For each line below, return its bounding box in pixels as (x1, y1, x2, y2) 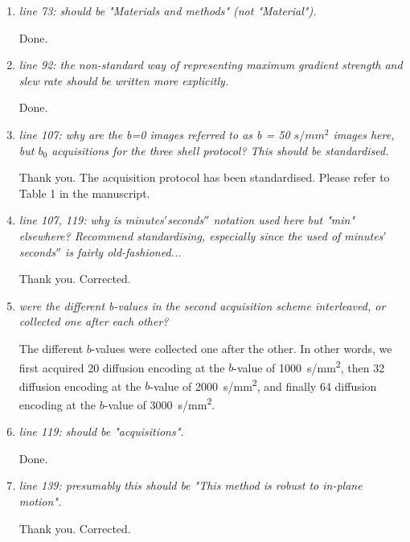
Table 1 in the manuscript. (18, 184, 150, 201)
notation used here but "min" (213, 211, 355, 228)
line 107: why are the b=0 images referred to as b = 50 (18, 125, 290, 142)
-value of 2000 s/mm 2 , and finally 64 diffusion (150, 375, 377, 394)
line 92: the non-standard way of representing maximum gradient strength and (18, 56, 403, 73)
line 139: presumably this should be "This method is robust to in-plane (18, 477, 363, 494)
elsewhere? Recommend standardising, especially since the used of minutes (18, 227, 383, 244)
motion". (18, 493, 62, 510)
